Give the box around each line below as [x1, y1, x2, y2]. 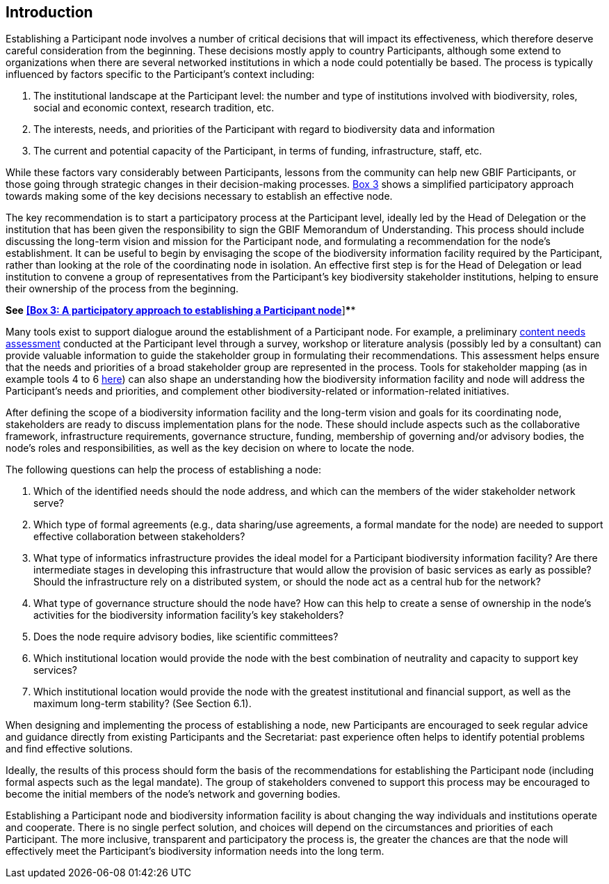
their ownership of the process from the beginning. [6, 283, 239, 295]
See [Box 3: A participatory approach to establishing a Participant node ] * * [6, 304, 356, 317]
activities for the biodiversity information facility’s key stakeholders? [33, 609, 344, 622]
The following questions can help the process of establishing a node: [6, 464, 321, 476]
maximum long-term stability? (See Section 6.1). [33, 697, 252, 710]
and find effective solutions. [6, 743, 133, 755]
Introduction [6, 3, 93, 21]
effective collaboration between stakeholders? [33, 530, 245, 543]
